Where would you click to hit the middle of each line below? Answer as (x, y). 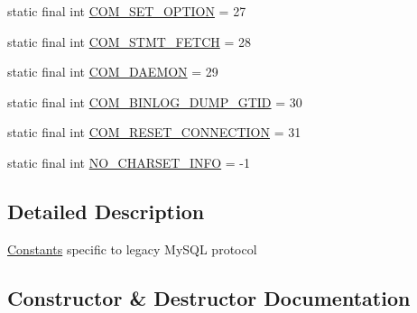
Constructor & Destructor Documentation (209, 297)
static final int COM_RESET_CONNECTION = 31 (154, 132)
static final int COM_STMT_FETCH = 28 (129, 41)
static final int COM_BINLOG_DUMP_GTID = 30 (155, 101)
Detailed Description (106, 211)
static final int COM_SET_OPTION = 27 (127, 11)
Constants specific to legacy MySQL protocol (132, 249)
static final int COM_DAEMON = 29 (113, 72)
